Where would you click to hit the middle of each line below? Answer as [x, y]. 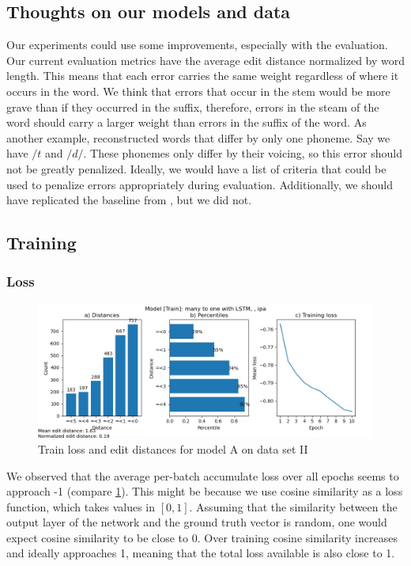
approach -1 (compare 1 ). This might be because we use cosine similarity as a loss [205, 491]
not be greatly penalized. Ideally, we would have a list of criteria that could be [196, 168]
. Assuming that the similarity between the [293, 506]
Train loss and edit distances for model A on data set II [173, 448]
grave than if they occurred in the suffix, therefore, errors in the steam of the [193, 106]
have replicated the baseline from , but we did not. [129, 200]
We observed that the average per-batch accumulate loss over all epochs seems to [203, 475]
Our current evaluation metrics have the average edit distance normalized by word [206, 60]
